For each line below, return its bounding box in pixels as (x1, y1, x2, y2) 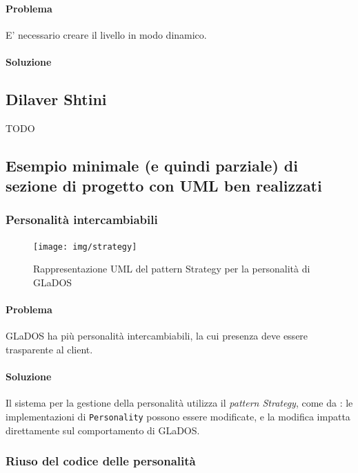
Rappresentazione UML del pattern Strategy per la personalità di (33, 261, 310, 276)
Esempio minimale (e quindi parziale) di (6, 154, 298, 176)
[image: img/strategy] (33, 241, 137, 252)
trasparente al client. (6, 342, 93, 356)
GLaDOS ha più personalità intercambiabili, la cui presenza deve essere (6, 328, 308, 343)
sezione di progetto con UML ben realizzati (6, 175, 322, 196)
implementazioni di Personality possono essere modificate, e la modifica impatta (6, 409, 350, 423)
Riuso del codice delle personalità (6, 452, 196, 470)
